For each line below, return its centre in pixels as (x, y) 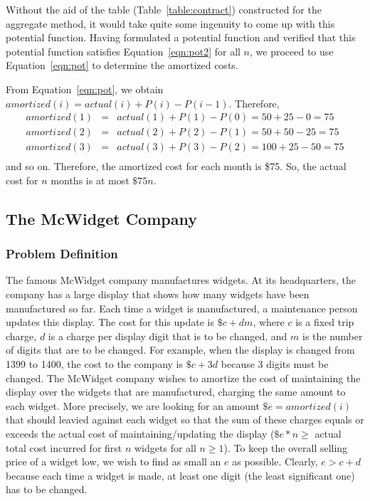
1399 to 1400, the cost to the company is (95, 364)
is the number (332, 336)
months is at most (90, 180)
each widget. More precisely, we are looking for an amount (133, 405)
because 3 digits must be (275, 364)
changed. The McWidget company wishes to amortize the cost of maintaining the (183, 378)
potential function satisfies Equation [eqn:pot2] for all (123, 51)
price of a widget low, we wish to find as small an (113, 462)
